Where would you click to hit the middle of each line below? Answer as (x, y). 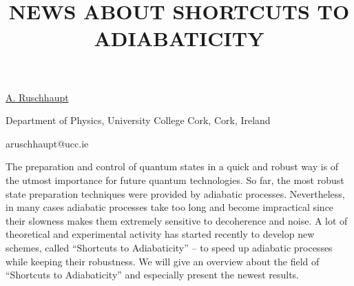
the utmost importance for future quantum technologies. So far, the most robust (175, 180)
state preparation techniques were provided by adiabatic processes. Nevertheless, (175, 193)
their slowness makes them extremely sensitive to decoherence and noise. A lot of (177, 220)
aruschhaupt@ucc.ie (47, 143)
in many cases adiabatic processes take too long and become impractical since (170, 207)
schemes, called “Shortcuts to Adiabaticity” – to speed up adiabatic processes (169, 247)
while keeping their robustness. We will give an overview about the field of (163, 261)
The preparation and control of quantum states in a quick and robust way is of (172, 166)
